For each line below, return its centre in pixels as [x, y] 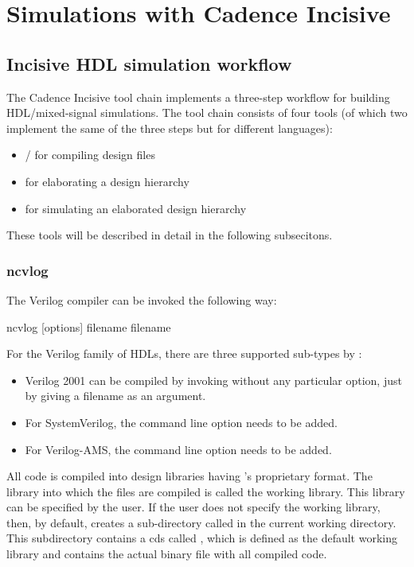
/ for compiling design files [90, 155]
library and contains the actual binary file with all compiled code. [167, 554]
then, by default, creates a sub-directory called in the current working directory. [201, 522]
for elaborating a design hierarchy [107, 181]
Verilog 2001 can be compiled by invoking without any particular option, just [213, 380]
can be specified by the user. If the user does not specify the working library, [193, 507]
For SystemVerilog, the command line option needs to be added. [181, 422]
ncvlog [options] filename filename [89, 326]
